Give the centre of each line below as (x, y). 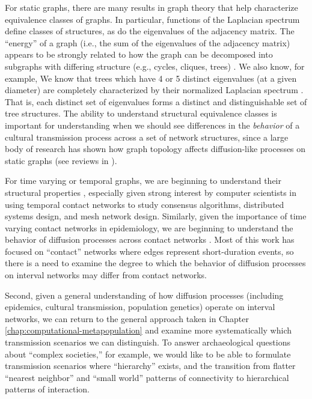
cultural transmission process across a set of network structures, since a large (147, 137)
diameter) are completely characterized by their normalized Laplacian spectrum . (154, 90)
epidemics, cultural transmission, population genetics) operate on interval (140, 307)
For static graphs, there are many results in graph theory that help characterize (151, 7)
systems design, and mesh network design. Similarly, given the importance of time (156, 216)
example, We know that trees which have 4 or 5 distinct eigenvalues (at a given (151, 78)
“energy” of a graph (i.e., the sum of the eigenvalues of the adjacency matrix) (148, 42)
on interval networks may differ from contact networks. (106, 275)
